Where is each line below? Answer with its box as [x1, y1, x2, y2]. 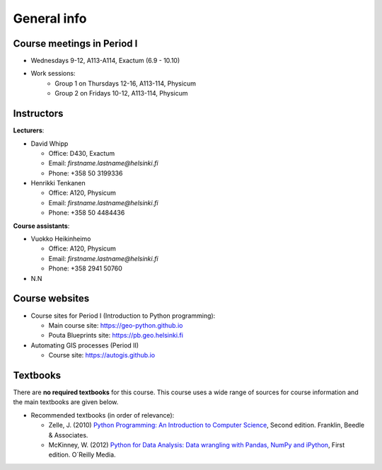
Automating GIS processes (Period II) [30, 340, 139, 350]
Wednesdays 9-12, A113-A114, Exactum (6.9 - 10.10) [30, 57, 180, 65]
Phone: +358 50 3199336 [48, 168, 123, 177]
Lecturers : [13, 126, 45, 134]
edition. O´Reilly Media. [48, 450, 116, 459]
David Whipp [30, 139, 69, 148]
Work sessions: [30, 69, 76, 78]
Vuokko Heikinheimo [30, 234, 91, 243]
